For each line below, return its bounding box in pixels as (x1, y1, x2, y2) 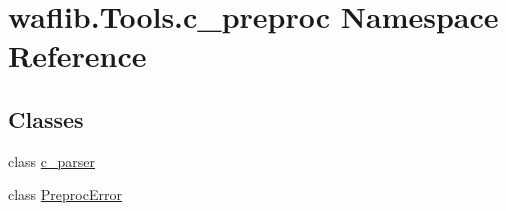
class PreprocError (8, 184, 122, 205)
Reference (8, 35, 147, 76)
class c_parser (8, 150, 96, 171)
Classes (8, 103, 84, 134)
